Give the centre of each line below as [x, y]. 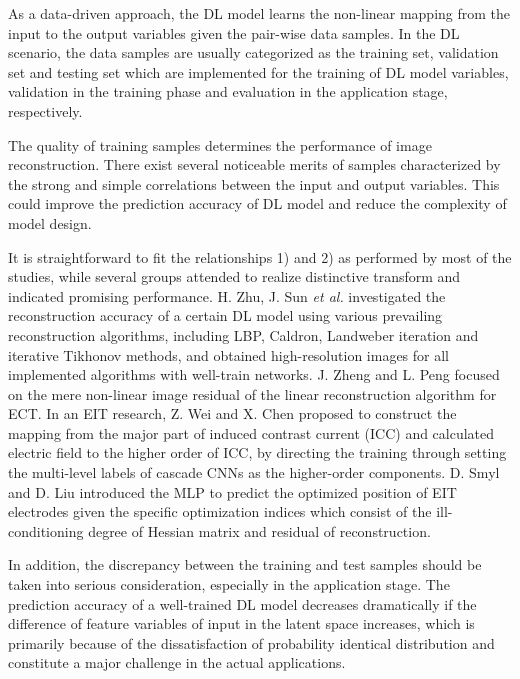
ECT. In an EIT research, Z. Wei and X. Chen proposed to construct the [232, 413]
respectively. [45, 110]
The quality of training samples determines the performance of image [220, 144]
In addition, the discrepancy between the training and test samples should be [245, 564]
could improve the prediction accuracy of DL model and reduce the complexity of [257, 203]
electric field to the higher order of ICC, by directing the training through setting [257, 452]
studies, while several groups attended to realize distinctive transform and [234, 276]
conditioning [46, 530]
